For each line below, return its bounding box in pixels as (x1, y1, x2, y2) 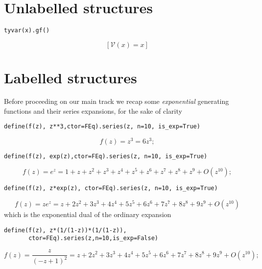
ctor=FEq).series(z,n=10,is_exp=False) (28, 235, 158, 242)
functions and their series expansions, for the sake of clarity (4, 105, 182, 116)
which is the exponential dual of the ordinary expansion (4, 209, 171, 220)
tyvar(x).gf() (4, 27, 50, 34)
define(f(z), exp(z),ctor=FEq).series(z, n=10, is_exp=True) (4, 152, 208, 160)
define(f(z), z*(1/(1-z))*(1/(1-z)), (4, 226, 127, 234)
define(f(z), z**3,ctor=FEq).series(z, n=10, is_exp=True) (4, 123, 200, 130)
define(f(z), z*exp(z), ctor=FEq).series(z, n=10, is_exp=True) (4, 185, 218, 192)
